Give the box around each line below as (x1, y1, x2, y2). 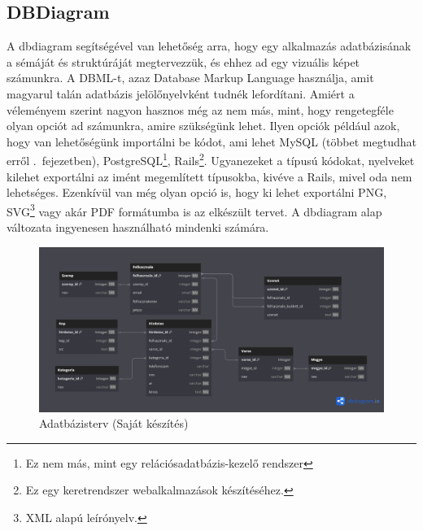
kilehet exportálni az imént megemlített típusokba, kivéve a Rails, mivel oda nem (7, 168, 412, 185)
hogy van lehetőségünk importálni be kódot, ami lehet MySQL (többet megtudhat (7, 133, 416, 150)
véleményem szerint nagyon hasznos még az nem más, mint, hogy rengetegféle (7, 101, 394, 118)
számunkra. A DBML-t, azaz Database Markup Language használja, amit (7, 69, 374, 86)
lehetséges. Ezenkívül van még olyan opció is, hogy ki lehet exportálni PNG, (7, 184, 387, 201)
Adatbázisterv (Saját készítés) (39, 415, 189, 432)
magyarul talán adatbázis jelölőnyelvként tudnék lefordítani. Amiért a (7, 85, 355, 102)
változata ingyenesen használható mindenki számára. (7, 219, 269, 236)
